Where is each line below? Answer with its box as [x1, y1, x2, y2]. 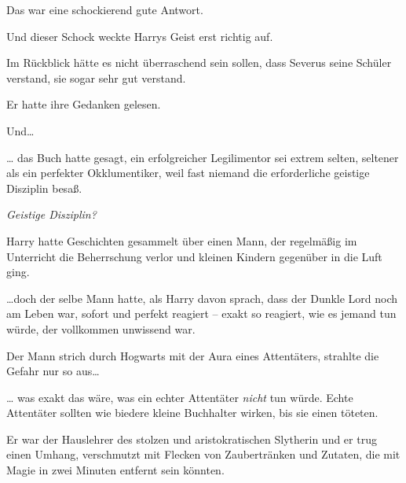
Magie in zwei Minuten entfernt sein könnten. [6, 462, 225, 478]
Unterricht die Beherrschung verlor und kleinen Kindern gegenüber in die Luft [6, 248, 382, 264]
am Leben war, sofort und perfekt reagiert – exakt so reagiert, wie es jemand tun [6, 305, 397, 322]
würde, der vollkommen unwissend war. [6, 320, 196, 337]
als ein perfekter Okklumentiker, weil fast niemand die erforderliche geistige [6, 164, 370, 181]
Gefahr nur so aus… [6, 363, 100, 379]
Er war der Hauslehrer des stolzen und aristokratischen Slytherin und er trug [6, 430, 377, 447]
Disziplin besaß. [6, 179, 82, 196]
